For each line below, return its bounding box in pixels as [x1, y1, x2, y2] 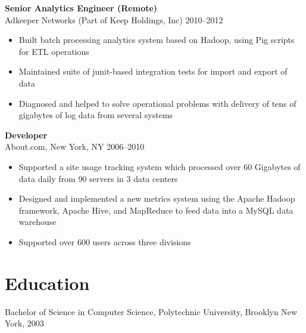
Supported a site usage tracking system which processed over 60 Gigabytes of [18, 160, 301, 172]
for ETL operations [18, 45, 89, 57]
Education [5, 270, 90, 295]
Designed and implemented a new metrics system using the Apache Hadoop [18, 192, 295, 205]
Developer [5, 128, 48, 141]
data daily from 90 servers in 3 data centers [18, 172, 178, 184]
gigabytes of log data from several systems [18, 109, 173, 121]
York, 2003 [5, 317, 44, 329]
